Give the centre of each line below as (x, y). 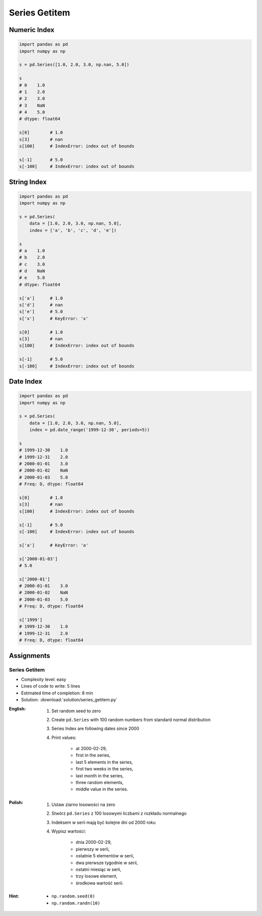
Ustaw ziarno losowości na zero (83, 804)
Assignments (30, 655)
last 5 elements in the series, (105, 762)
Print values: (64, 738)
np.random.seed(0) (74, 896)
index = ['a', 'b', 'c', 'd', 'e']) (73, 230)
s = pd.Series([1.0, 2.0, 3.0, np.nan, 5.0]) (74, 65)
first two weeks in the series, (105, 769)
